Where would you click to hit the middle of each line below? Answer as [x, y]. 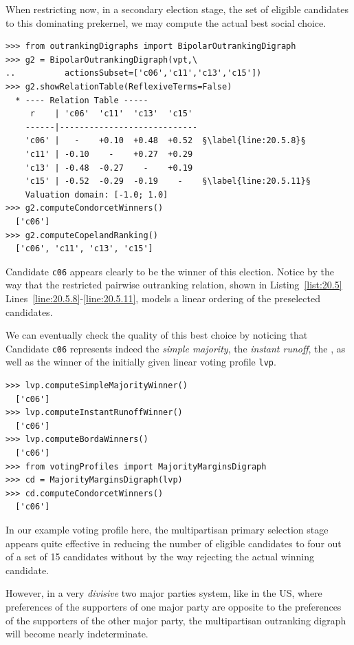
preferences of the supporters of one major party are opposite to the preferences [174, 606]
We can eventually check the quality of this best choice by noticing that [157, 335]
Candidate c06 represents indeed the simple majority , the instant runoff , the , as [176, 348]
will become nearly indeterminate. [77, 634]
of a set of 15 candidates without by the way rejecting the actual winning [160, 557]
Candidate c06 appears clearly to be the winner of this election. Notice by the [170, 271]
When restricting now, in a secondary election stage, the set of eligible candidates [177, 9]
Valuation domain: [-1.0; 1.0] [97, 194]
